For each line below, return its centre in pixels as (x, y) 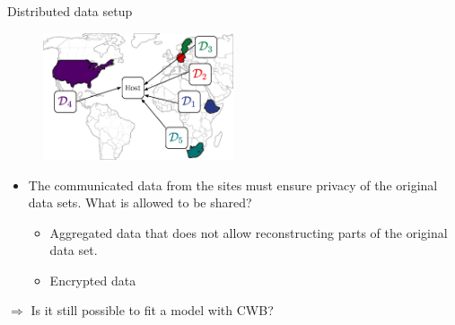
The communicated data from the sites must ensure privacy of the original (233, 184)
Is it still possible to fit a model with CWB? (152, 310)
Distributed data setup (70, 11)
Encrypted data (93, 280)
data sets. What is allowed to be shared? (140, 202)
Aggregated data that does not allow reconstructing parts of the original (249, 232)
